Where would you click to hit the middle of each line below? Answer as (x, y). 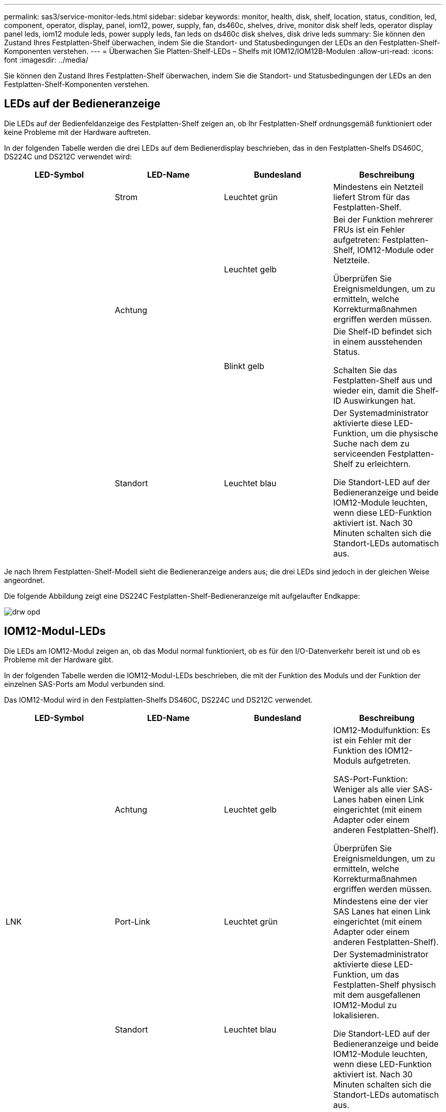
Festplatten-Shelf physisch (385, 984)
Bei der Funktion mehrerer (383, 219)
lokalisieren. (356, 1015)
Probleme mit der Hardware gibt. (59, 659)
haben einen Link (391, 799)
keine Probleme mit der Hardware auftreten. (78, 132)
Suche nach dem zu (371, 443)
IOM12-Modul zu (365, 1005)
